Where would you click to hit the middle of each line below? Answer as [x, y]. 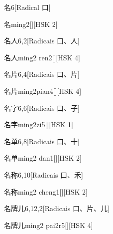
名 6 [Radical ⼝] [27, 7]
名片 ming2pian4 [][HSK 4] [43, 91]
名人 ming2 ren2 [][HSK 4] [42, 57]
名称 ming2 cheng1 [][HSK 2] [46, 191]
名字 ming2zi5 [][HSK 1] [39, 124]
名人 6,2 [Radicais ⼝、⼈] [42, 41]
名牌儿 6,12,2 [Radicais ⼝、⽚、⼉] [57, 208]
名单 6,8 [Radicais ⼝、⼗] [42, 141]
